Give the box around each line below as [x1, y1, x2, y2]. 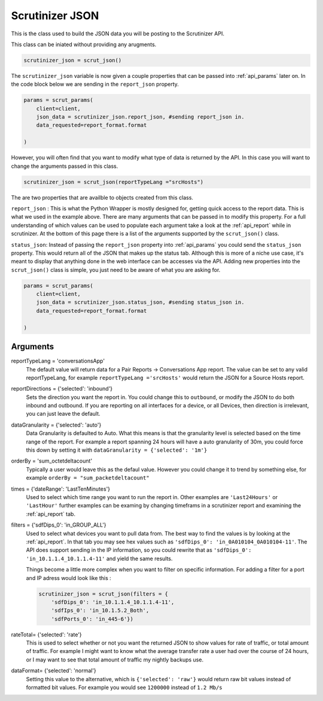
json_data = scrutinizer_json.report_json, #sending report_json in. [36, 114, 245, 120]
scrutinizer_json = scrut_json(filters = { [38, 590, 169, 597]
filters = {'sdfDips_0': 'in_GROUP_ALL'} [11, 521, 107, 528]
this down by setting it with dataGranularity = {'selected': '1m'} [26, 446, 208, 454]
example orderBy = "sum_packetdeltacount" [26, 474, 150, 482]
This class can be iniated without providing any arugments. [11, 41, 157, 48]
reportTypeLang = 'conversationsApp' [11, 357, 105, 365]
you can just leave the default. [26, 410, 101, 418]
